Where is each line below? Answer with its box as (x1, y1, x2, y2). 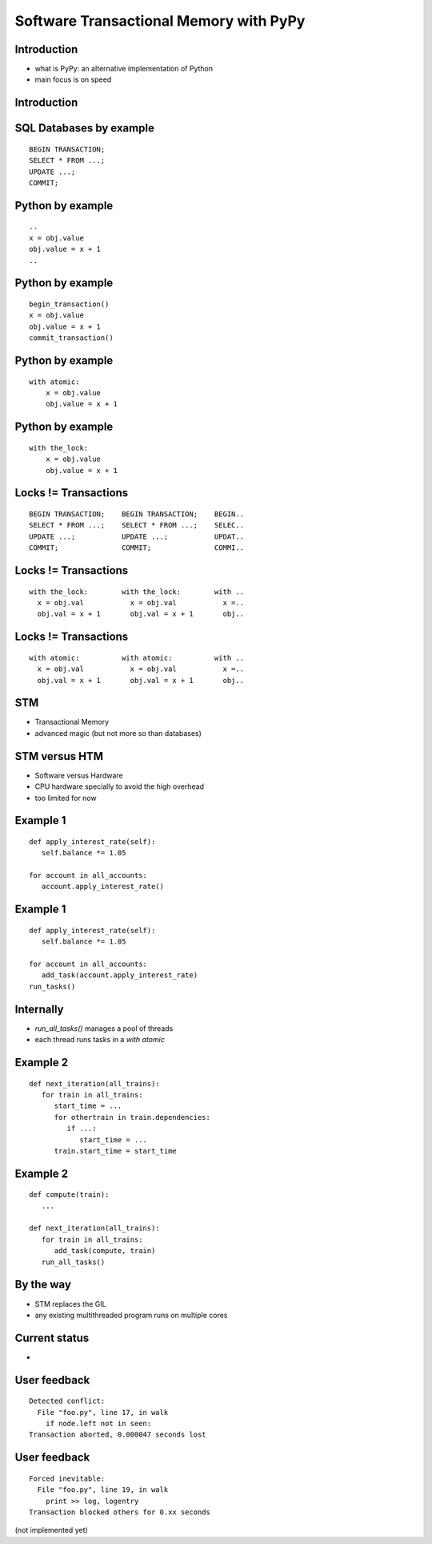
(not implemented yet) (14, 1526, 88, 1535)
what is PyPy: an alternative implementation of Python (34, 64, 214, 74)
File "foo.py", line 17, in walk (37, 1408, 169, 1417)
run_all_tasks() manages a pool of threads (34, 1023, 174, 1033)
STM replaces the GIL (34, 1299, 107, 1308)
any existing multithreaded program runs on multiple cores (34, 1310, 228, 1320)
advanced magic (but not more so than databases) (34, 728, 202, 738)
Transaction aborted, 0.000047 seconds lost (29, 1430, 207, 1439)
